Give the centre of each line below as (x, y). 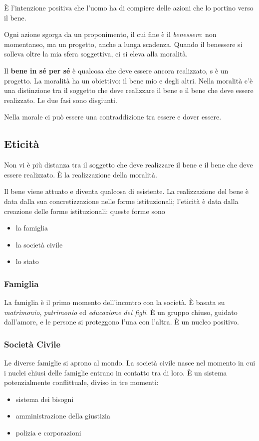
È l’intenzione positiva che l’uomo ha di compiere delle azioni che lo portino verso (129, 7)
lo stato (27, 261)
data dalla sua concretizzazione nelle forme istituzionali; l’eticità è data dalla (121, 201)
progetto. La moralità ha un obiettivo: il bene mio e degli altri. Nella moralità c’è (129, 80)
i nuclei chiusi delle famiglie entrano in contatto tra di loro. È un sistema (116, 372)
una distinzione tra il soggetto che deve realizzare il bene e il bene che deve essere (129, 90)
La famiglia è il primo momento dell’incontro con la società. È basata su (115, 302)
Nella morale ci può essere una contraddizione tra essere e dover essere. (113, 117)
